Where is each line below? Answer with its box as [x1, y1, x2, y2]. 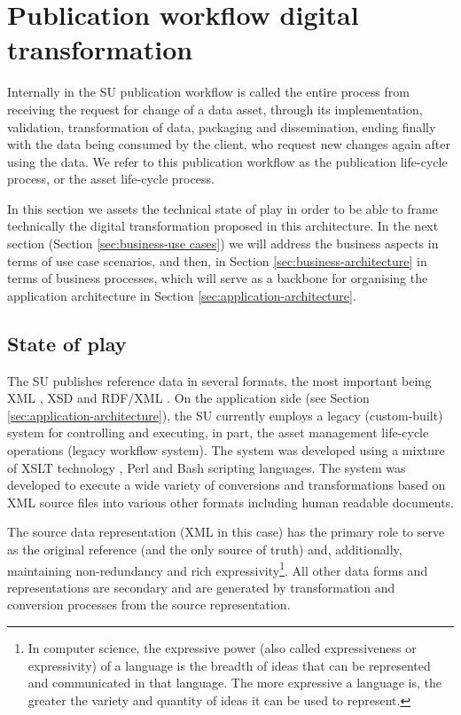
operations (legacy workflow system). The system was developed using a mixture [7, 441, 445, 460]
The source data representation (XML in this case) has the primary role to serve [7, 522, 445, 541]
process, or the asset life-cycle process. [7, 169, 215, 188]
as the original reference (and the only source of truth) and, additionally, [7, 539, 402, 558]
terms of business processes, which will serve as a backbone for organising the [7, 269, 428, 287]
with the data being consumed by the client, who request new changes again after [7, 135, 451, 153]
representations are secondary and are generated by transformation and [7, 577, 395, 596]
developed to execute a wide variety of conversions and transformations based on [7, 475, 446, 494]
